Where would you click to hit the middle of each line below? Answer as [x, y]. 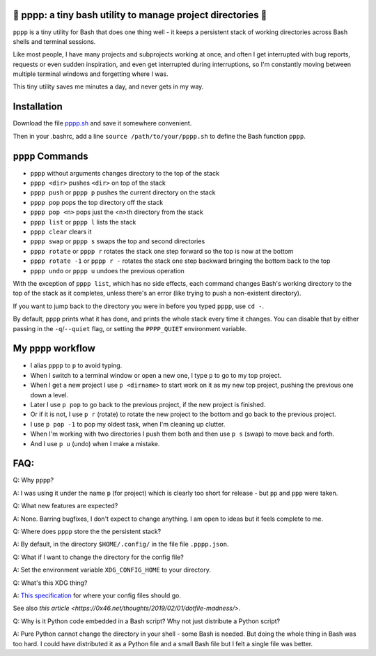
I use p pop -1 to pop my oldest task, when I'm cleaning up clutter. [128, 424]
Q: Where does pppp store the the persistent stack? [87, 532]
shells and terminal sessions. [54, 41]
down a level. [49, 395]
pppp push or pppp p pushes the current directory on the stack [123, 192]
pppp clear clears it [61, 232]
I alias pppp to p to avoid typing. [76, 365]
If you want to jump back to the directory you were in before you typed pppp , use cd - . [139, 306]
